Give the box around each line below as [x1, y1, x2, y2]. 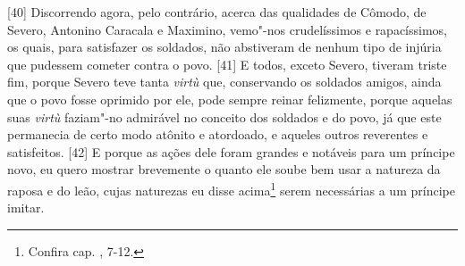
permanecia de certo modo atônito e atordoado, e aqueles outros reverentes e [7, 125, 428, 144]
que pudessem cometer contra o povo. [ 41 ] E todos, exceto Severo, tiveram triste [7, 54, 447, 73]
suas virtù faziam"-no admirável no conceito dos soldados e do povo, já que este [7, 107, 442, 126]
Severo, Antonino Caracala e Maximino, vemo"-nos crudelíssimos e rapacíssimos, [7, 20, 447, 38]
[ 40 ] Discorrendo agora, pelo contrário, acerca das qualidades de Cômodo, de [7, 3, 427, 21]
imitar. [7, 198, 45, 217]
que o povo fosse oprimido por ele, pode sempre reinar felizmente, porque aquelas [7, 89, 452, 108]
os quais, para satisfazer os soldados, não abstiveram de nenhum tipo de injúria [7, 37, 442, 56]
